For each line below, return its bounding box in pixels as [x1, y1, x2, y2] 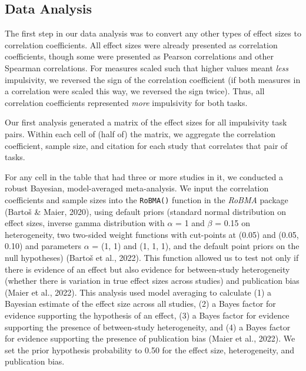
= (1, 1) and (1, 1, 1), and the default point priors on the [92, 240, 300, 252]
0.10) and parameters [5, 240, 82, 252]
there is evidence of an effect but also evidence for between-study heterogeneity [5, 263, 290, 275]
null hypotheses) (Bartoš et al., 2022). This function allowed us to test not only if [5, 251, 299, 263]
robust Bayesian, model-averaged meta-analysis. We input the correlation [5, 182, 269, 194]
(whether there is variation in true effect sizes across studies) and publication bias [5, 274, 300, 287]
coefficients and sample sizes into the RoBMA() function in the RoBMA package [5, 193, 288, 206]
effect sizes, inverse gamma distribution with [5, 217, 165, 229]
